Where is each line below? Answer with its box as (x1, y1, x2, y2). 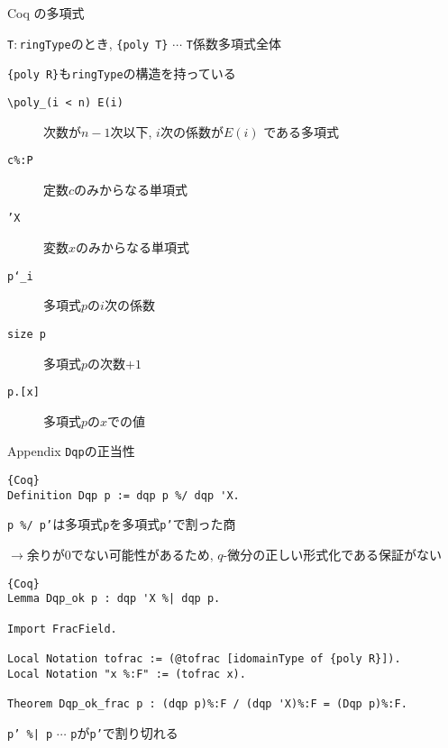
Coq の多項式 (7, 4, 85, 22)
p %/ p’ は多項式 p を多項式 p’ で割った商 (7, 515, 236, 534)
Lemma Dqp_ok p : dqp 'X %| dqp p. (7, 592, 221, 606)
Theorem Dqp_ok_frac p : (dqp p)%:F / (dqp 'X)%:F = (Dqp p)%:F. (7, 697, 407, 710)
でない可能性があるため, (70, 545, 214, 564)
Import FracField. (7, 622, 117, 635)
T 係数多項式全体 (186, 33, 281, 52)
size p (7, 327, 46, 341)
